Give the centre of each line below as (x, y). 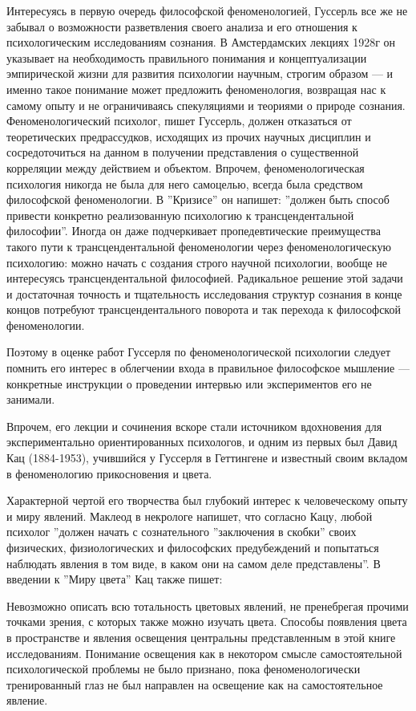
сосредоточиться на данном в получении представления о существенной (183, 152)
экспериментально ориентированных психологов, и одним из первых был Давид (202, 442)
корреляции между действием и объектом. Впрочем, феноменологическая (186, 167)
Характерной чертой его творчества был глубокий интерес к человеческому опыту (207, 500)
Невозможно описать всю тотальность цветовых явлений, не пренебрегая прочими (208, 605)
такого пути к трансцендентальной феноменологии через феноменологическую (199, 246)
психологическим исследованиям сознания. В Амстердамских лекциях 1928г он (201, 42)
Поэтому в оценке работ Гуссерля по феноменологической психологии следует (199, 352)
